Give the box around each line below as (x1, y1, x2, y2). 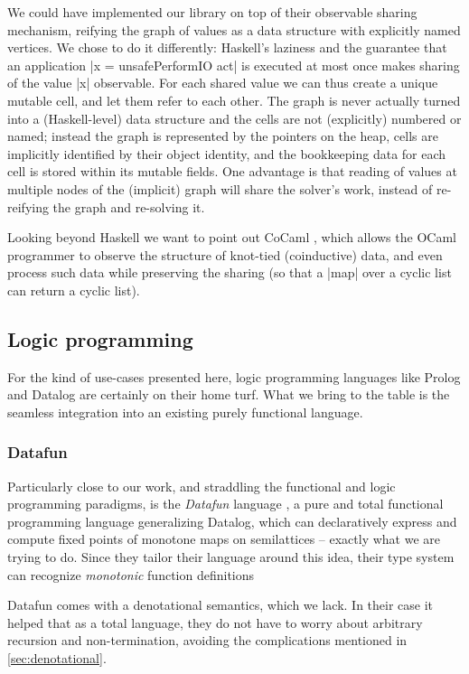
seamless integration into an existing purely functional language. (7, 402, 363, 421)
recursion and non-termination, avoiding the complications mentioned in (7, 631, 408, 650)
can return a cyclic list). (7, 280, 140, 299)
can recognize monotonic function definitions (7, 565, 255, 584)
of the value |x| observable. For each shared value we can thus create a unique (7, 73, 438, 92)
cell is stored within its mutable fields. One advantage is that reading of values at (7, 162, 457, 181)
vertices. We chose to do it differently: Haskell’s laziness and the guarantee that (7, 38, 447, 57)
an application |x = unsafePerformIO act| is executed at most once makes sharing (7, 55, 460, 74)
